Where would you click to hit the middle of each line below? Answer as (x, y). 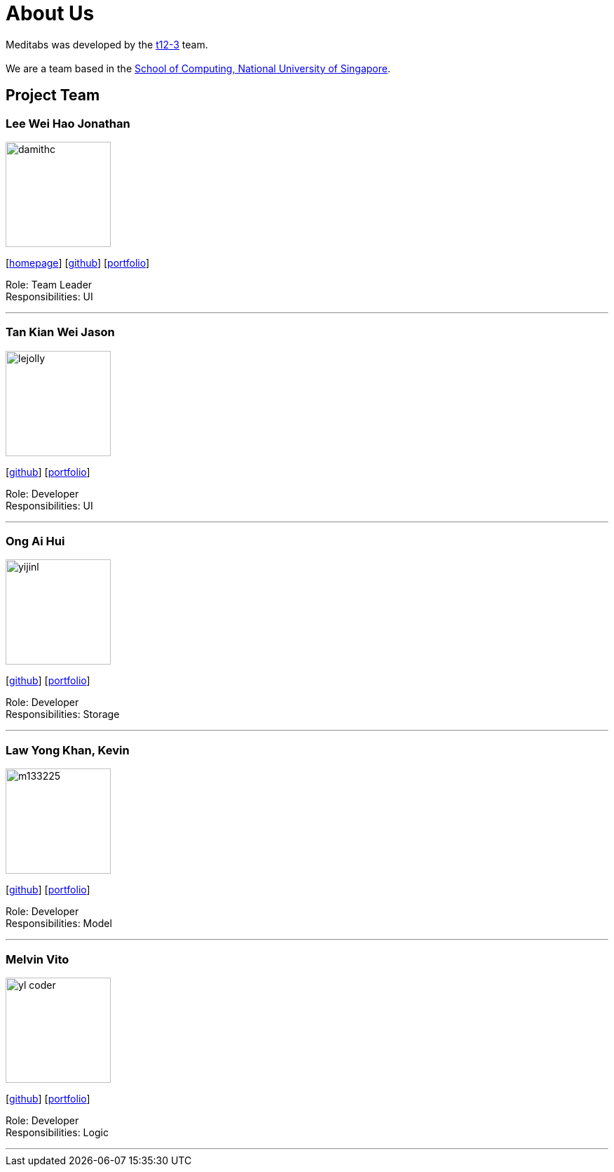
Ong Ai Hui (35, 541)
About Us (50, 13)
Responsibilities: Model (59, 924)
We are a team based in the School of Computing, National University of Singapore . (198, 68)
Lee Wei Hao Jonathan (68, 123)
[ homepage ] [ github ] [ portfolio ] (78, 262)
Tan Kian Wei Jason (60, 332)
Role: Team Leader (49, 284)
